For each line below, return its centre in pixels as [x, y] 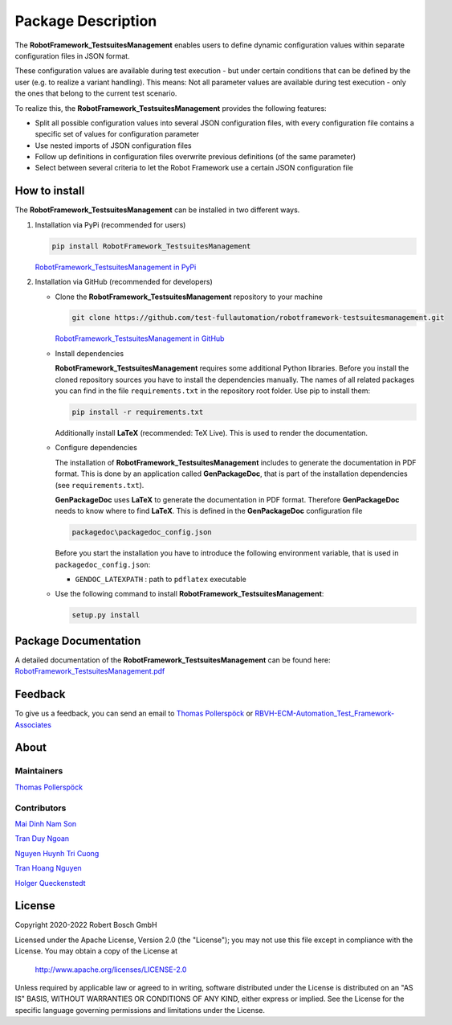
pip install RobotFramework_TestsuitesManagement [151, 246]
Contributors [41, 808]
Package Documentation [78, 640]
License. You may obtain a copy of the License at [96, 951]
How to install [50, 191]
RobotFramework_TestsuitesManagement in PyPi [116, 267]
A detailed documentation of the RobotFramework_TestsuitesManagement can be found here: [173, 660]
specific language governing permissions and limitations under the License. [140, 1010]
